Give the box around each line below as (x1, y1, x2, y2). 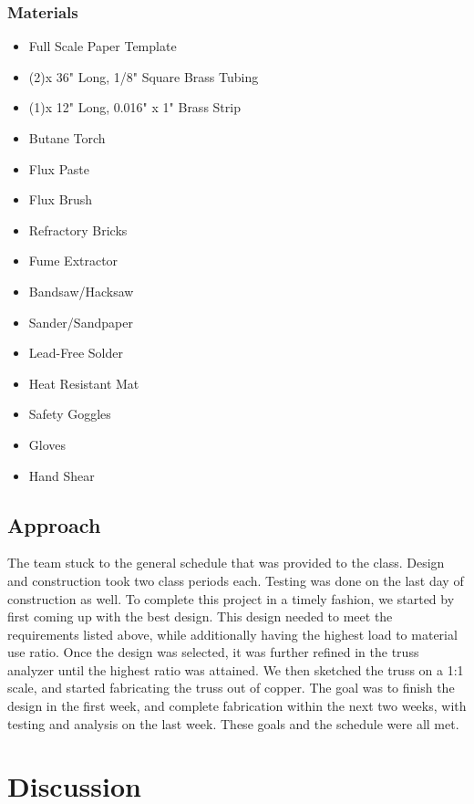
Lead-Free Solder (28, 343, 123, 362)
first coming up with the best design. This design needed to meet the (7, 607, 393, 626)
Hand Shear (28, 465, 95, 485)
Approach (7, 510, 101, 538)
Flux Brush (28, 190, 93, 209)
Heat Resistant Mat (28, 373, 139, 392)
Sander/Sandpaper (28, 312, 133, 331)
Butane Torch (28, 129, 106, 147)
